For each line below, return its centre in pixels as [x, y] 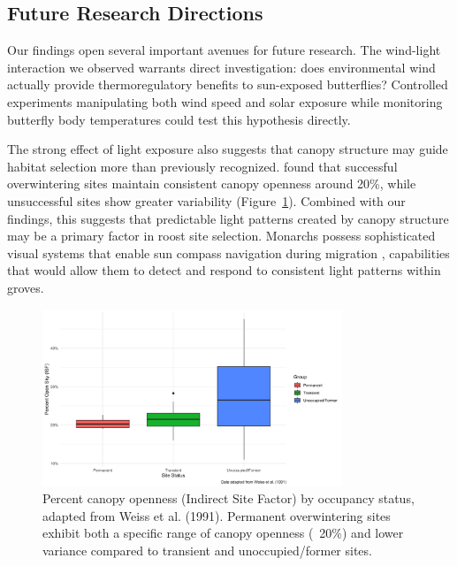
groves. [26, 287]
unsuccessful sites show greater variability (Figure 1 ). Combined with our [206, 200]
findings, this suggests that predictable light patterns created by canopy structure [228, 218]
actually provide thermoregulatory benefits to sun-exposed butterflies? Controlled [228, 84]
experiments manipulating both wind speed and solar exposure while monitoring [225, 101]
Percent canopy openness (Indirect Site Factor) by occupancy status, [228, 498]
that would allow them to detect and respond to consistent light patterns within [224, 270]
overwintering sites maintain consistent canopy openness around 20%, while [212, 184]
